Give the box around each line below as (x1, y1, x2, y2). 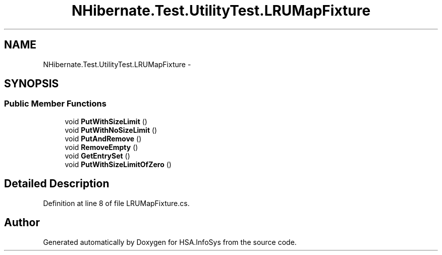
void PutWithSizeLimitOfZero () (65, 160, 172, 169)
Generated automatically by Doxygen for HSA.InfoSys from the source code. (43, 237, 297, 246)
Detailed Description (4, 177, 109, 190)
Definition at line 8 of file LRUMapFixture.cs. (43, 198, 190, 208)
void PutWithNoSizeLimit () (65, 125, 157, 134)
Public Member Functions (4, 98, 106, 109)
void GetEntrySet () (65, 151, 130, 160)
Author (4, 216, 40, 229)
